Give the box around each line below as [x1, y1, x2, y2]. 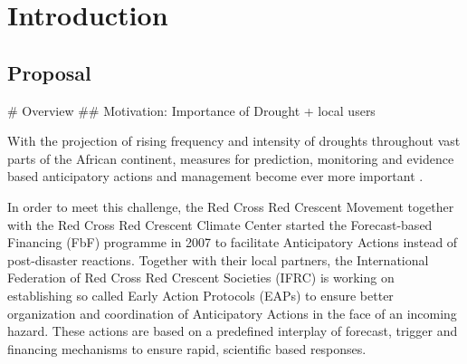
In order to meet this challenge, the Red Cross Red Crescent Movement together [7, 196, 454, 216]
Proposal [7, 58, 91, 86]
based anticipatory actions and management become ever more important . [7, 167, 424, 186]
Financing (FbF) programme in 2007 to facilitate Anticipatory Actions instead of [7, 233, 458, 252]
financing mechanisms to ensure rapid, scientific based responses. [7, 339, 367, 358]
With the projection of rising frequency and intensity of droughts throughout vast [7, 131, 461, 150]
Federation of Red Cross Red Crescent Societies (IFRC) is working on [7, 268, 395, 287]
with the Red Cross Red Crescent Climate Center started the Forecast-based [7, 215, 433, 234]
